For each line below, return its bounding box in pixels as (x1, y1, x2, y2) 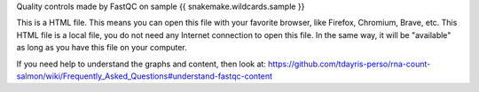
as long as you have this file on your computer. (16, 42, 188, 53)
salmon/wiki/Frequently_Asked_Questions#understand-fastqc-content (16, 71, 273, 81)
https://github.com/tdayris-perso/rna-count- (267, 58, 431, 69)
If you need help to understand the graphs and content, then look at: (16, 58, 266, 69)
